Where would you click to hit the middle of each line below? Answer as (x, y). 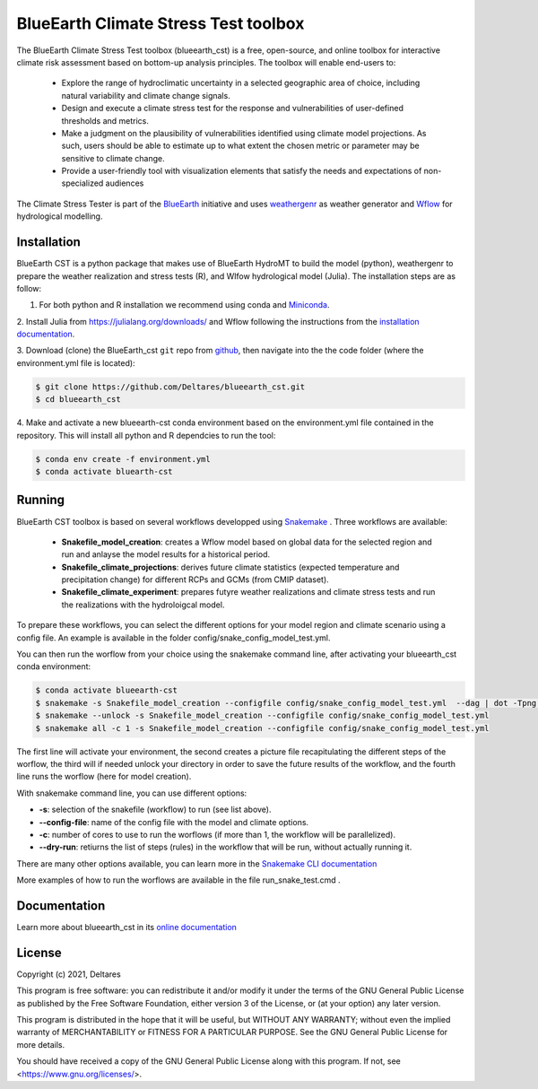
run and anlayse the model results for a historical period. (166, 554)
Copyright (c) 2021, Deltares (69, 974)
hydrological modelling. (60, 216)
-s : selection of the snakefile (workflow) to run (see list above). (155, 810)
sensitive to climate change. (113, 158)
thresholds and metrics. (105, 120)
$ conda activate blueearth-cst (107, 690)
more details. (41, 1044)
